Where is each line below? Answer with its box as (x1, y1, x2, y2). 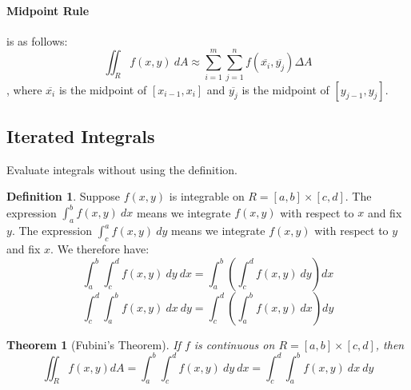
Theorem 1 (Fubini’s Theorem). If (6, 336, 181, 352)
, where (6, 81, 42, 97)
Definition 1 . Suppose (6, 188, 121, 205)
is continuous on (194, 336, 275, 352)
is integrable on (169, 188, 245, 205)
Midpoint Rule (6, 2, 90, 18)
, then (375, 336, 405, 352)
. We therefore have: (50, 241, 150, 257)
